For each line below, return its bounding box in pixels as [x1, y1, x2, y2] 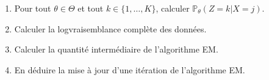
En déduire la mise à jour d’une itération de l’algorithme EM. [14, 63, 245, 76]
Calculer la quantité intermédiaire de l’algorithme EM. [14, 43, 218, 56]
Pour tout [14, 2, 51, 14]
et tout [77, 2, 104, 14]
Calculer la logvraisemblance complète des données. [14, 22, 207, 35]
